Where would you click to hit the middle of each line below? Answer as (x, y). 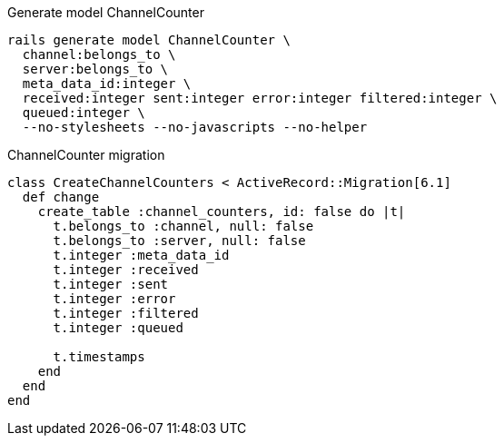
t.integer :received (126, 270)
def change (61, 197)
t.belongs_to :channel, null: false (183, 226)
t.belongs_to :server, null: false (179, 241)
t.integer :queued (118, 328)
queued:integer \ (84, 113)
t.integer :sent (111, 284)
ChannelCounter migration (86, 155)
